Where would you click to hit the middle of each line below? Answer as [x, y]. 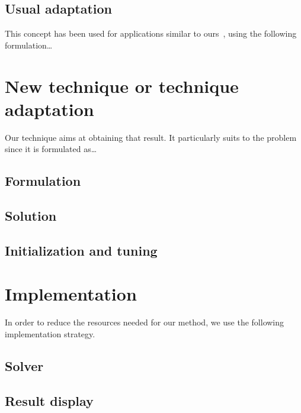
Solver [24, 365]
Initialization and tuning [81, 250]
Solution [31, 216]
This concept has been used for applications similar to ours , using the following [151, 33]
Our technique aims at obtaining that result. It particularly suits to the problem [151, 137]
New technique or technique [122, 85]
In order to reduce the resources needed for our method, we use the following [145, 322]
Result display [49, 400]
